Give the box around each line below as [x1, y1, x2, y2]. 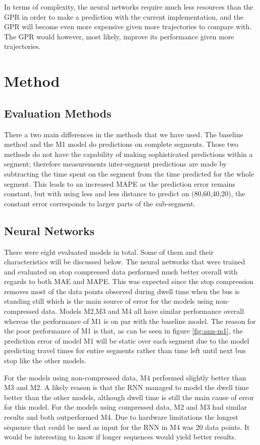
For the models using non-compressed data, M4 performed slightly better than [4, 372, 246, 382]
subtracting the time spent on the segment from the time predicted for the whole [4, 168, 254, 179]
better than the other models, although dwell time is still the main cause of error [4, 392, 254, 402]
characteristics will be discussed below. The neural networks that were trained [4, 256, 245, 267]
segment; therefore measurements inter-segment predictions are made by [4, 158, 227, 169]
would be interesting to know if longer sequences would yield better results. [4, 431, 236, 442]
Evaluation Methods [4, 105, 112, 121]
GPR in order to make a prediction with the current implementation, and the [4, 11, 244, 22]
